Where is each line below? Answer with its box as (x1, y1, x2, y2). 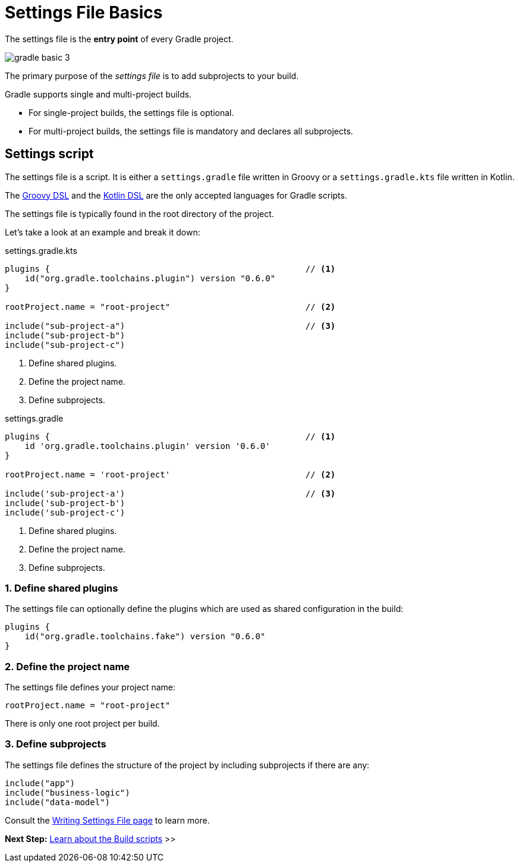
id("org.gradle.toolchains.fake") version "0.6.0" (24, 632, 266, 642)
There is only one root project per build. (5, 718, 160, 729)
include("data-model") (5, 797, 111, 807)
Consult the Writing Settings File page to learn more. (5, 815, 210, 825)
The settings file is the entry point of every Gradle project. (5, 33, 234, 44)
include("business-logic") (5, 787, 130, 797)
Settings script (5, 146, 94, 162)
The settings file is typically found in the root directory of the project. (5, 208, 274, 219)
